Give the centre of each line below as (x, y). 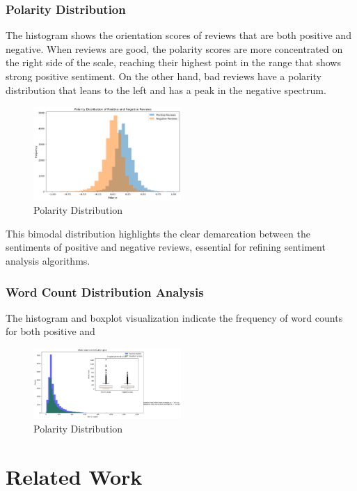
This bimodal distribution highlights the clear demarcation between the (158, 233)
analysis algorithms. (48, 261)
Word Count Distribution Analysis (105, 291)
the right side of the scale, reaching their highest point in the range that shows (173, 62)
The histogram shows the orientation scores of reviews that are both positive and (178, 35)
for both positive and (50, 331)
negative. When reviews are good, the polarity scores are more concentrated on (174, 48)
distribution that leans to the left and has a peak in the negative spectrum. (166, 89)
